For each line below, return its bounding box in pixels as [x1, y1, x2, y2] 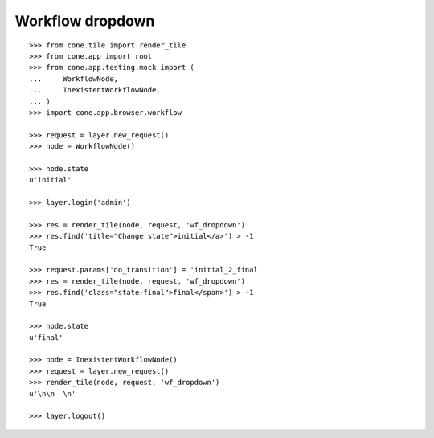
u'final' [29, 333, 63, 342]
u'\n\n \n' [29, 389, 76, 398]
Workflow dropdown [14, 12, 155, 30]
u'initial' [29, 175, 72, 185]
